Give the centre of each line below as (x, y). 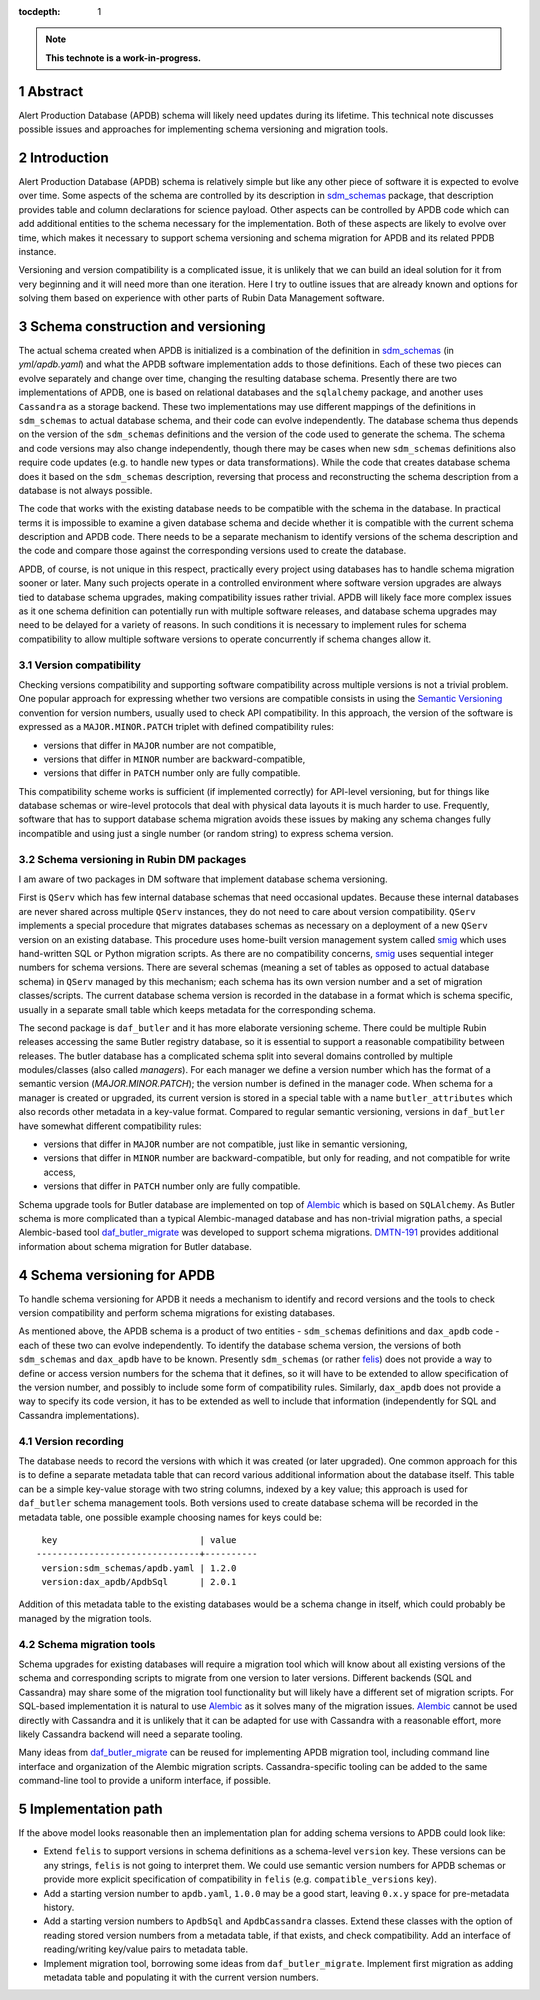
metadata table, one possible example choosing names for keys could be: (170, 1517)
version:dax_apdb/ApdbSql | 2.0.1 (139, 1582)
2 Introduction (63, 157)
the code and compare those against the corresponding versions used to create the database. (212, 551)
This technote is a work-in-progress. (123, 57)
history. (59, 1907)
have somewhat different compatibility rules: (110, 1126)
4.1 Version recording (71, 1441)
